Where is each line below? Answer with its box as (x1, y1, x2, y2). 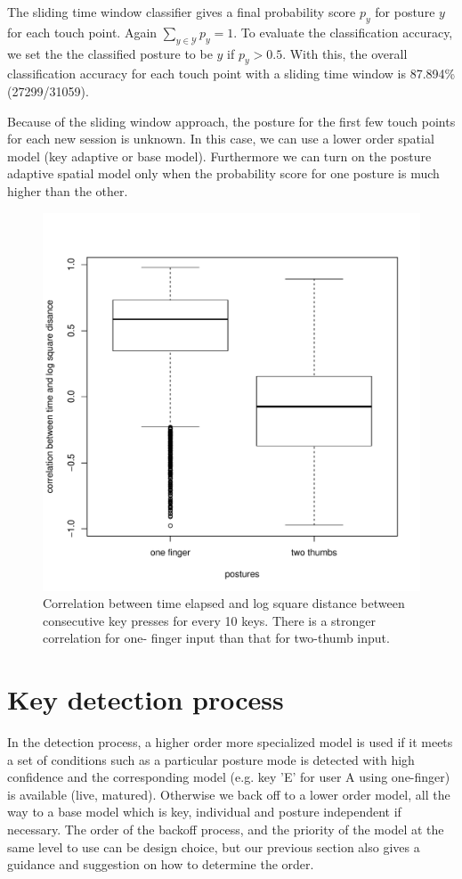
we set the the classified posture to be (7, 44, 213, 62)
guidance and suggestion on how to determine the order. (7, 855, 314, 874)
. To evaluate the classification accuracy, (233, 22, 453, 41)
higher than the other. (7, 181, 128, 200)
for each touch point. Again (7, 22, 158, 41)
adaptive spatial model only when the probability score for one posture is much (7, 164, 440, 183)
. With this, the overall (282, 44, 408, 62)
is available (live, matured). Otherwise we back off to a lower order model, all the (7, 785, 450, 803)
